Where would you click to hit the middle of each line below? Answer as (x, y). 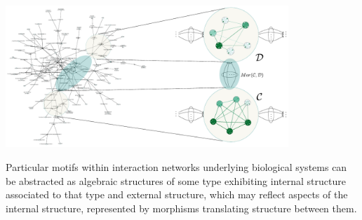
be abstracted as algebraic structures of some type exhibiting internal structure (176, 180)
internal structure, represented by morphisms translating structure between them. (181, 208)
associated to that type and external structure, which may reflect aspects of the (177, 194)
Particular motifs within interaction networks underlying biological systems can (176, 166)
